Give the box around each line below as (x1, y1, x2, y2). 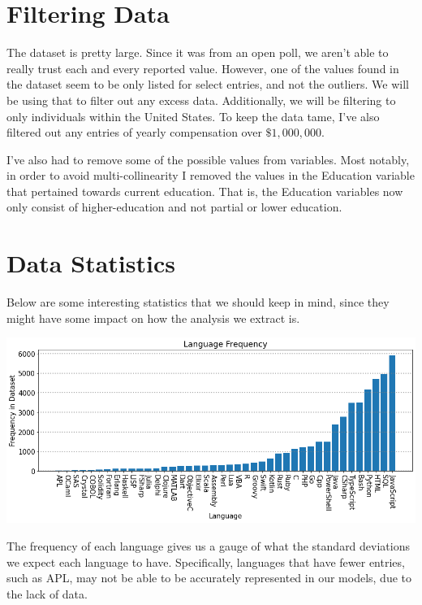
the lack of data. (6, 585, 88, 602)
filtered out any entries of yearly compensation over (6, 124, 262, 141)
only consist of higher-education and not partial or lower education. (6, 198, 342, 215)
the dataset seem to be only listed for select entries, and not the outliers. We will (6, 76, 409, 93)
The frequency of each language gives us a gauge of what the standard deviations (6, 538, 410, 554)
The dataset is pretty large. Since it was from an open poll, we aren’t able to (6, 44, 389, 61)
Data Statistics (6, 246, 175, 280)
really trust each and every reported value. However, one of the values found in (6, 59, 399, 76)
